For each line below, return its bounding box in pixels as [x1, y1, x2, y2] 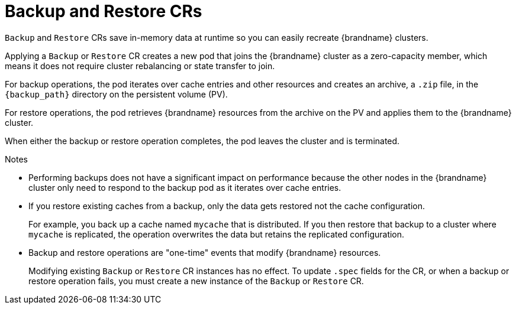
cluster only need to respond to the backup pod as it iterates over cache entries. [28, 182, 341, 193]
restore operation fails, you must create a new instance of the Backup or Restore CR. [28, 275, 364, 286]
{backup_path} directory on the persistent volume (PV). [5, 89, 228, 99]
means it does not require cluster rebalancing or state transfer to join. [5, 60, 275, 71]
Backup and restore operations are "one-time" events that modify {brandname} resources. [28, 247, 381, 258]
